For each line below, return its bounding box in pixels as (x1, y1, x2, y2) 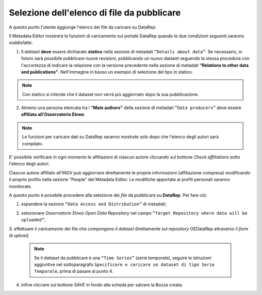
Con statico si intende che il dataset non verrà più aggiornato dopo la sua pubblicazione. (22, 91, 199, 97)
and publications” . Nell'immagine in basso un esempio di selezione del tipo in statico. (21, 69, 194, 75)
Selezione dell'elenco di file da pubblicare (9, 7, 181, 18)
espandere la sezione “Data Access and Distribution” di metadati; (21, 201, 167, 207)
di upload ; (9, 233, 29, 238)
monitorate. (9, 183, 32, 189)
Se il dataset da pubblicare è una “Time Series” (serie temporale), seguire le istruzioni (34, 255, 212, 261)
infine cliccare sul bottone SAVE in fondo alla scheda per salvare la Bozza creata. (21, 281, 183, 288)
